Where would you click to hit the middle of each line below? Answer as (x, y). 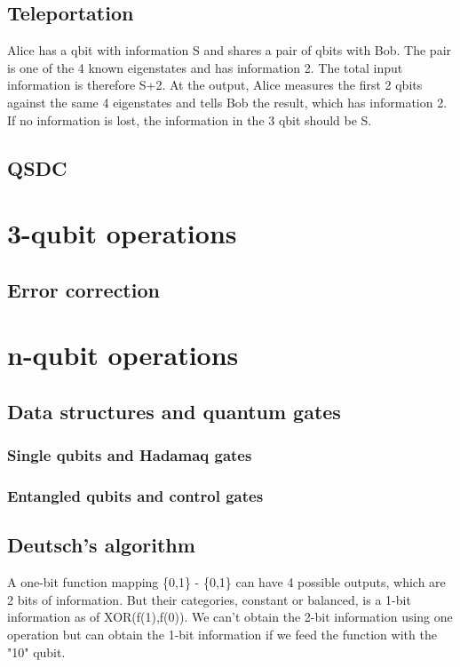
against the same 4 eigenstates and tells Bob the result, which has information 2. (227, 102)
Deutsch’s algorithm (101, 545)
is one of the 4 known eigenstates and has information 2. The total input (205, 67)
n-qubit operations (123, 355)
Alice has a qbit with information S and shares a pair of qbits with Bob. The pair (230, 50)
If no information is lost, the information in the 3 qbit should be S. (190, 119)
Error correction (83, 289)
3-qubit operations (122, 233)
